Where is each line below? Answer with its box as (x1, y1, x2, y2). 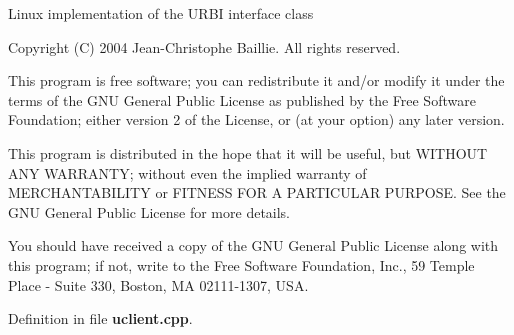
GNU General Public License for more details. (8, 201, 291, 222)
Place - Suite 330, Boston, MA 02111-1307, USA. (8, 274, 309, 295)
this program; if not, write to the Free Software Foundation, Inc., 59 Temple (8, 254, 475, 275)
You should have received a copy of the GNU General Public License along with (8, 235, 499, 256)
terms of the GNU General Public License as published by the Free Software (8, 89, 476, 110)
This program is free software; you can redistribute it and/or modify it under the (8, 70, 505, 91)
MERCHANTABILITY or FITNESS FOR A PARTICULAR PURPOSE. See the (8, 182, 506, 203)
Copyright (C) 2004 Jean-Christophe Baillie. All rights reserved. (8, 36, 401, 57)
